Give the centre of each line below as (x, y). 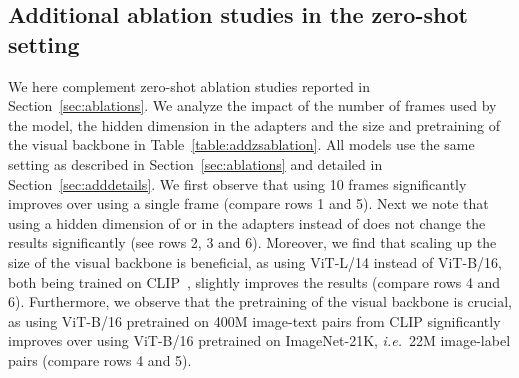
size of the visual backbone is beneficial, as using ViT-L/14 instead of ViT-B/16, (255, 261)
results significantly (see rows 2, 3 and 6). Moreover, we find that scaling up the (252, 242)
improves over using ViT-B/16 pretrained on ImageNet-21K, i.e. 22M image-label (259, 340)
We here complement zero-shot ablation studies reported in (189, 85)
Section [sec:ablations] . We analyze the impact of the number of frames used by (252, 105)
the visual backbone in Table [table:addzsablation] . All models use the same (241, 144)
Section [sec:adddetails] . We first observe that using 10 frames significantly (237, 183)
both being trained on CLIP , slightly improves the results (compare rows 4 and (254, 281)
